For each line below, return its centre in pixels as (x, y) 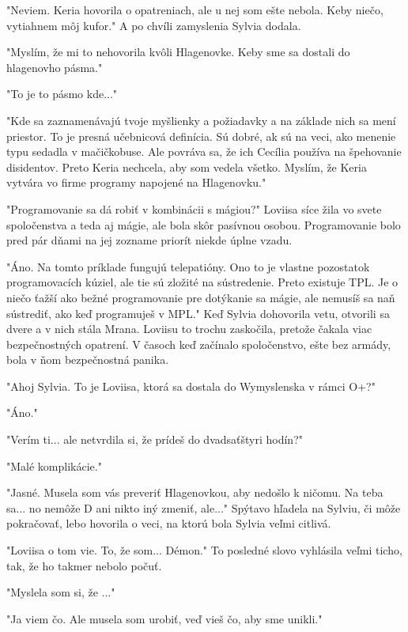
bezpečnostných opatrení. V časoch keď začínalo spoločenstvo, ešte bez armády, (199, 344)
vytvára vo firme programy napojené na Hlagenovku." (136, 182)
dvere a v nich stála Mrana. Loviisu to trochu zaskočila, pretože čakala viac (189, 329)
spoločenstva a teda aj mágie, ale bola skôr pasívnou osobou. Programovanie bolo (204, 224)
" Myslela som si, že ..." (61, 592)
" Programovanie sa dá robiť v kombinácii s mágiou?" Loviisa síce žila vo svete (194, 208)
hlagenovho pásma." (55, 67)
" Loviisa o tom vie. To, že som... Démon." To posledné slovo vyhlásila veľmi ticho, (204, 550)
